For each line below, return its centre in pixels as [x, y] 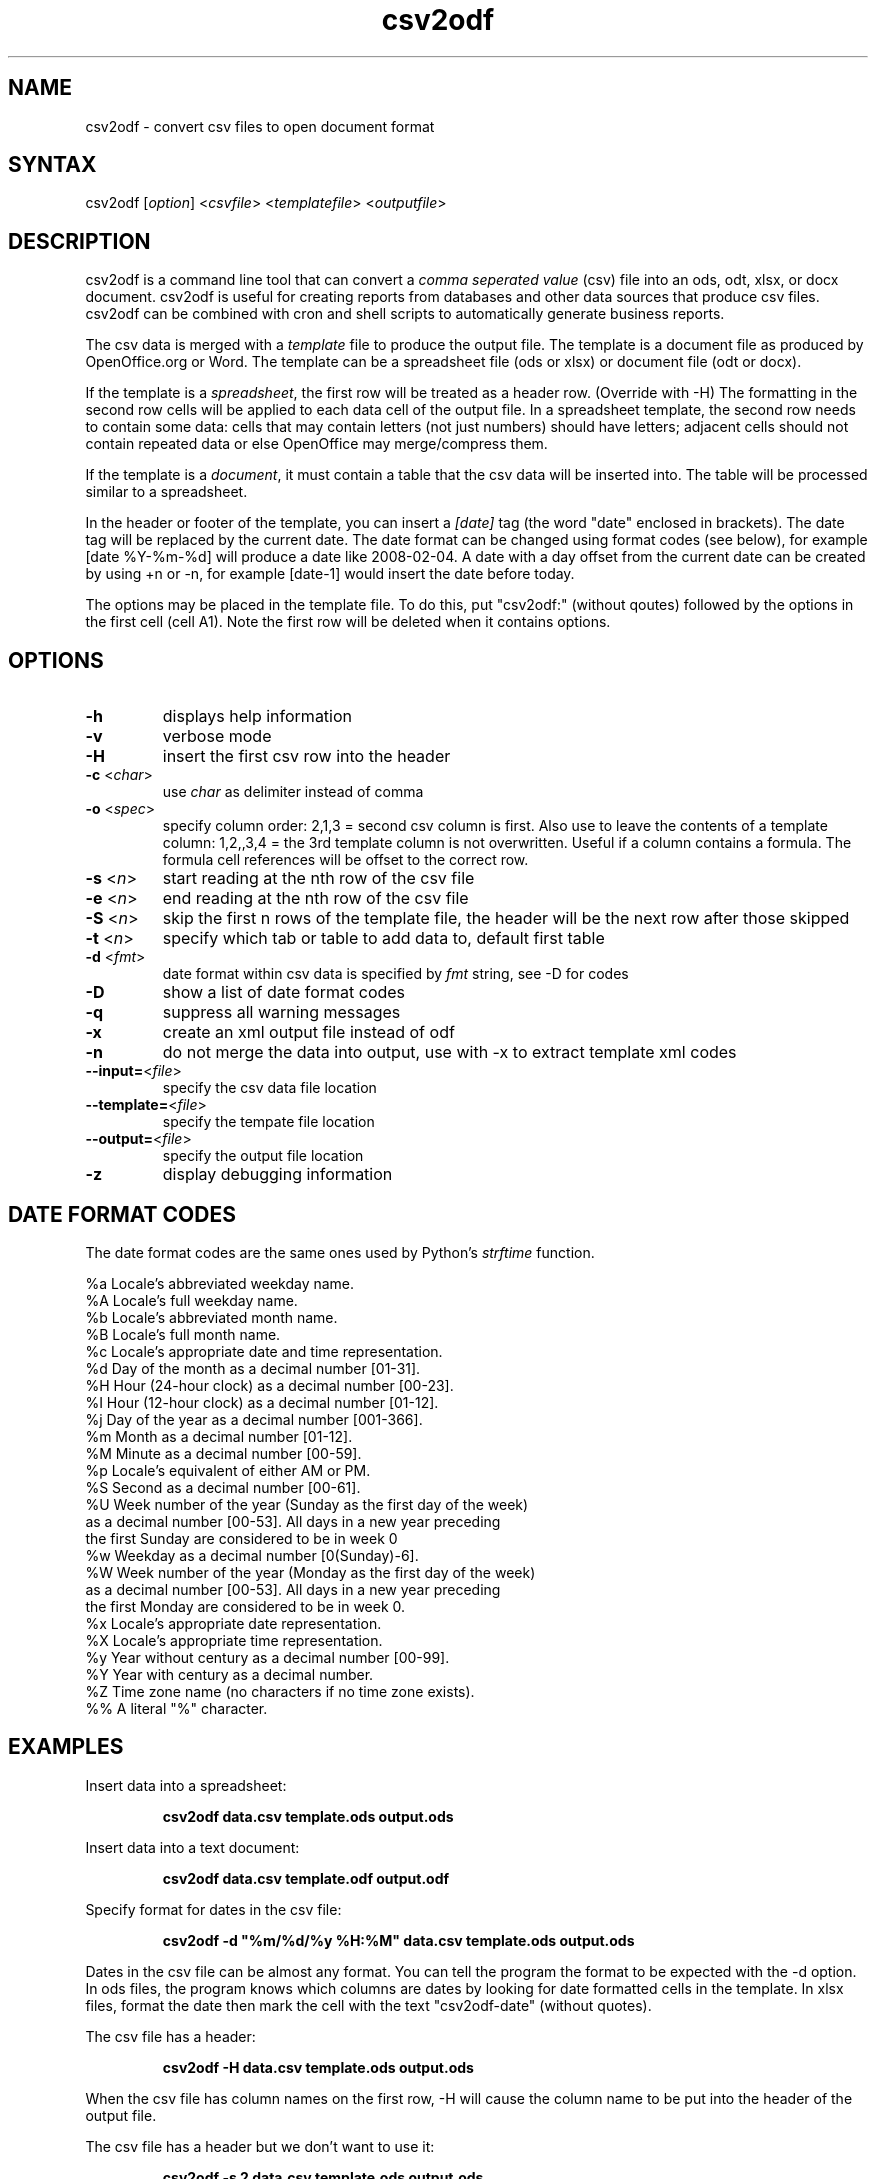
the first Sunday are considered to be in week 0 [241, 1538]
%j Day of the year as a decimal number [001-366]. [254, 1419]
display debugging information [277, 1174]
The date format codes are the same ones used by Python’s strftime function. [340, 1252]
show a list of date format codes [284, 992]
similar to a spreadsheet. [166, 492]
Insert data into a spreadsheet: [186, 1785]
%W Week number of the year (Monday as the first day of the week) [310, 1572]
